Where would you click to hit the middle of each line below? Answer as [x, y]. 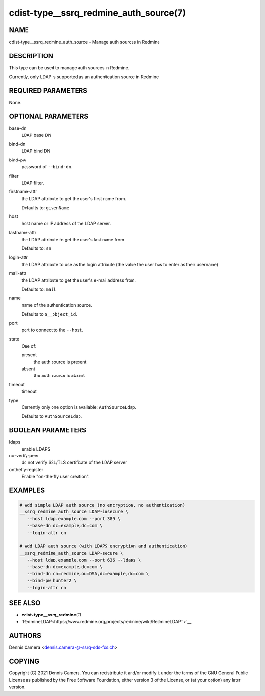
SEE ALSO [25, 603]
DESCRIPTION [31, 56]
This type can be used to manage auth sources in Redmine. [69, 67]
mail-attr [18, 273]
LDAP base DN [36, 135]
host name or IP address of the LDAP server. [66, 223]
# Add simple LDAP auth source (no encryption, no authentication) [102, 505]
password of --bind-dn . [47, 167]
